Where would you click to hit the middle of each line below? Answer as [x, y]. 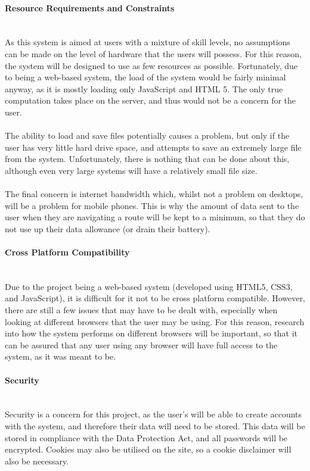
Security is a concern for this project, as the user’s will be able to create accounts [154, 414]
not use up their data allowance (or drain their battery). [108, 228]
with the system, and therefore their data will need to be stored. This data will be [155, 426]
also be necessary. [37, 461]
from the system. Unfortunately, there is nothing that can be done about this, [147, 159]
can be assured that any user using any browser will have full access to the [141, 344]
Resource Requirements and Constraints [90, 7]
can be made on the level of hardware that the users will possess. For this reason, [153, 53]
